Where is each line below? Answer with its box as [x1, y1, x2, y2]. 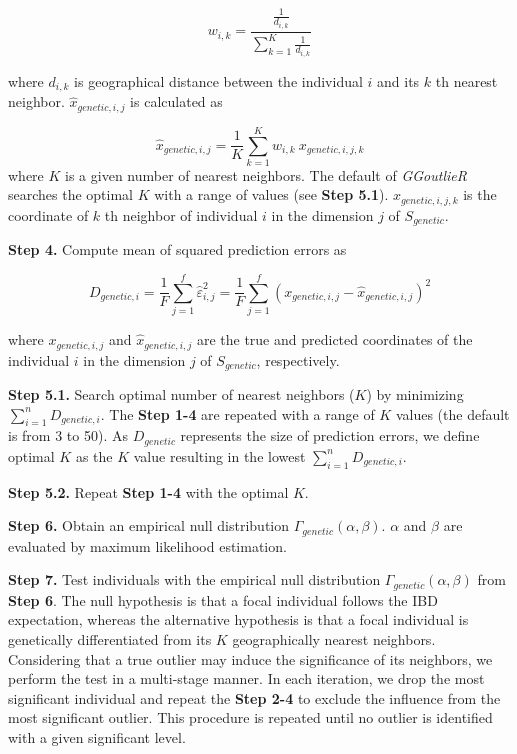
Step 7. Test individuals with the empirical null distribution [8, 569, 381, 590]
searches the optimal [8, 184, 134, 205]
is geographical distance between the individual [74, 70, 363, 91]
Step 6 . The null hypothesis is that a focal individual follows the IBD [8, 589, 438, 610]
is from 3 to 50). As [8, 425, 128, 446]
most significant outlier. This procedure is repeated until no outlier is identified [8, 707, 493, 728]
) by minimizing [366, 383, 464, 404]
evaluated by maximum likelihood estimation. [8, 535, 287, 556]
